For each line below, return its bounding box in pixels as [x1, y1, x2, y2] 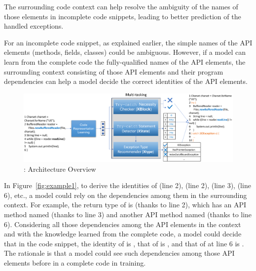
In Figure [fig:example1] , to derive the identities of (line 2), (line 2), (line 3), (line [4, 180, 251, 191]
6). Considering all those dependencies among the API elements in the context [4, 219, 241, 229]
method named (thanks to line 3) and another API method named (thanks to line [4, 209, 252, 219]
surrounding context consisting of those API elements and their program [4, 66, 223, 77]
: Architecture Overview [24, 163, 96, 174]
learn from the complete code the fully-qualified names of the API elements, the [4, 56, 246, 67]
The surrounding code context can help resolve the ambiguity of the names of [4, 1, 238, 11]
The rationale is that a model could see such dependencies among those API [4, 248, 235, 258]
